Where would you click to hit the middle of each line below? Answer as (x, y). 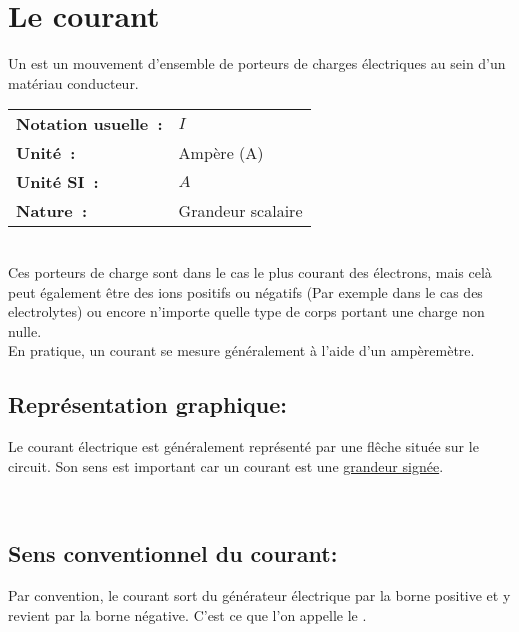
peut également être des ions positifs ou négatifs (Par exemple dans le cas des (245, 291)
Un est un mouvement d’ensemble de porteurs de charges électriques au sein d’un (257, 63)
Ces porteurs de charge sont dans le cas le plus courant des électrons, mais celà (250, 271)
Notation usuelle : (89, 124)
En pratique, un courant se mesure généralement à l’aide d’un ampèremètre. (241, 350)
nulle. (25, 330)
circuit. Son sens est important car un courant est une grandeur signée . (226, 465)
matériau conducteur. (73, 82)
